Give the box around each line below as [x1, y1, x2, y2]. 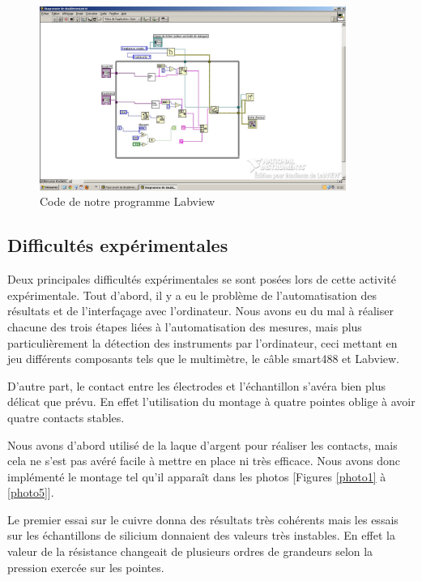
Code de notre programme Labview [40, 193, 215, 210]
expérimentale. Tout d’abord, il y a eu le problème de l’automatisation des [7, 286, 377, 303]
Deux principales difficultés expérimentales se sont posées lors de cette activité [7, 271, 396, 288]
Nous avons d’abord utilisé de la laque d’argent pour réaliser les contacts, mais [7, 436, 398, 453]
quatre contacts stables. [7, 408, 125, 425]
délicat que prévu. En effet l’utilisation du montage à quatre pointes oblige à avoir [7, 393, 416, 410]
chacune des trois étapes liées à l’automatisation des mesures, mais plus [7, 318, 362, 335]
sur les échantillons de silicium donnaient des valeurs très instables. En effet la [7, 527, 395, 544]
